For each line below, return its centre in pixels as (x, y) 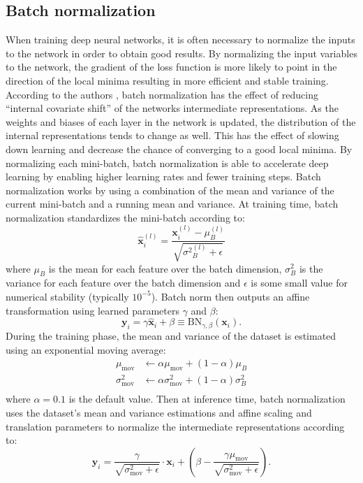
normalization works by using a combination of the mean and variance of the (170, 190)
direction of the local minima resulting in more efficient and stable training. (167, 80)
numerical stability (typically (67, 296)
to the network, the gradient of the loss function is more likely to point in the (171, 67)
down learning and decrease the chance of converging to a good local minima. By (179, 149)
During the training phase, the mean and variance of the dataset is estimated (171, 336)
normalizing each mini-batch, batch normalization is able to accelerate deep (167, 163)
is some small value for (299, 283)
